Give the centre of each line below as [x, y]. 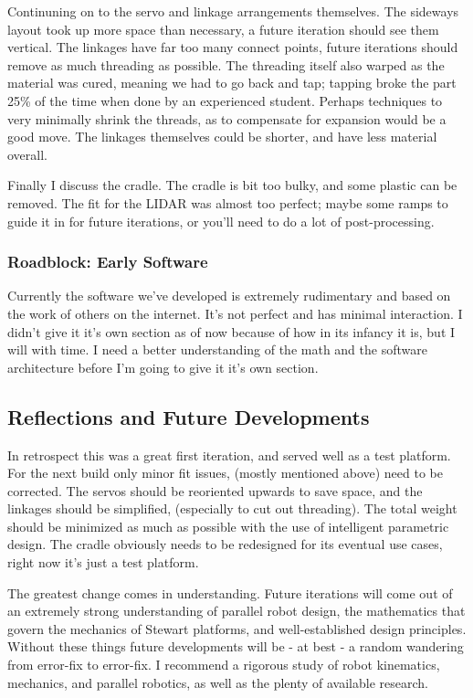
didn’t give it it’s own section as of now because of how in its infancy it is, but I [231, 331]
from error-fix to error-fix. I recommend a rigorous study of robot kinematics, [224, 665]
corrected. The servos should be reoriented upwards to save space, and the [215, 490]
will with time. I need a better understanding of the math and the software [217, 349]
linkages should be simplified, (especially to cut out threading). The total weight [232, 508]
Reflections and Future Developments [189, 416]
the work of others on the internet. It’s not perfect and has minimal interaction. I [235, 313]
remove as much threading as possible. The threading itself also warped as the [226, 64]
